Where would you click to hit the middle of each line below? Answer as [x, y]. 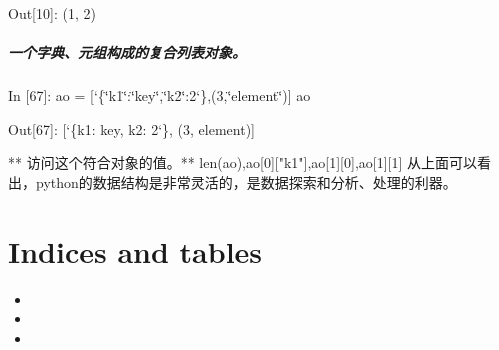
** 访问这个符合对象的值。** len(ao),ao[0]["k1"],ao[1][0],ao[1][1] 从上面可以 [243, 162]
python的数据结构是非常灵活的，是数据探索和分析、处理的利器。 [246, 181]
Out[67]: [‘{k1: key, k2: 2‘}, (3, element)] [131, 128]
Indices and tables [135, 250]
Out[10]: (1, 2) [52, 13]
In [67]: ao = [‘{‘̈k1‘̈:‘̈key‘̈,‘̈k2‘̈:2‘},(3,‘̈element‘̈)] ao [159, 95]
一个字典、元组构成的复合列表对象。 [127, 52]
